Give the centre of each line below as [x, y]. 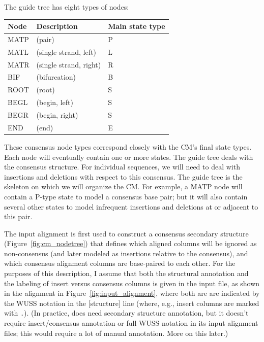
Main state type [137, 26]
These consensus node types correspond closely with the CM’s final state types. [128, 146]
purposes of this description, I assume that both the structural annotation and [126, 273]
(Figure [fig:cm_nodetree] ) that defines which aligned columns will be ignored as [130, 243]
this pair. [18, 216]
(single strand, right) [69, 64]
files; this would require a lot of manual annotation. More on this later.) [116, 333]
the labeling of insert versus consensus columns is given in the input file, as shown [132, 283]
